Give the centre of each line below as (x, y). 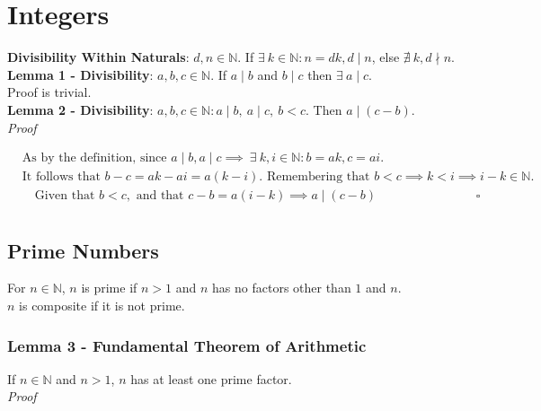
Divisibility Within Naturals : (98, 57)
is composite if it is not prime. (102, 306)
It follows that (61, 177)
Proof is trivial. (49, 92)
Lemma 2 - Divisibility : (80, 109)
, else (386, 57)
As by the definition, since (94, 158)
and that (160, 196)
